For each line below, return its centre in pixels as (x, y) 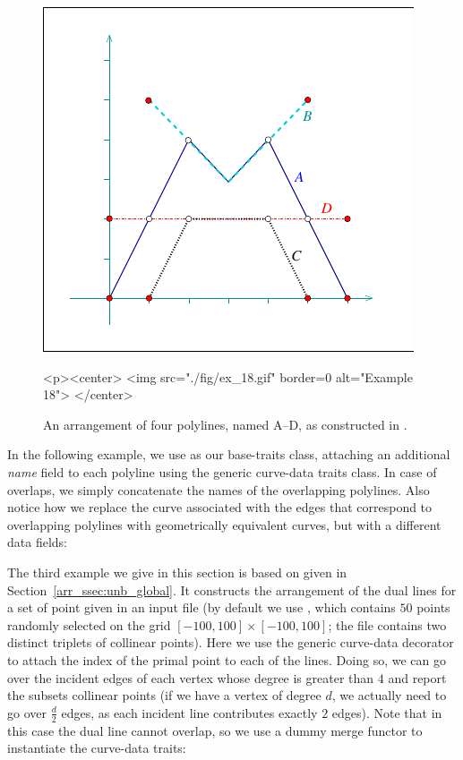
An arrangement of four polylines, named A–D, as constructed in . (225, 424)
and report (417, 677)
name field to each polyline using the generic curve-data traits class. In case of (222, 471)
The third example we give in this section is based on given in (177, 572)
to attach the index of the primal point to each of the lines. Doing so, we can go (227, 659)
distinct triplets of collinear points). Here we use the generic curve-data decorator (231, 642)
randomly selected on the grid (89, 624)
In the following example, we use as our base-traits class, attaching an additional (229, 454)
